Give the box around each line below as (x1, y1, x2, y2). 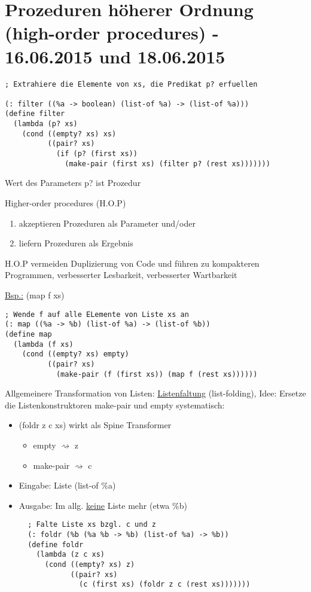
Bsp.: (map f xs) (5, 288, 65, 301)
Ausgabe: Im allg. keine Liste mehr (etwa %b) (19, 499, 187, 511)
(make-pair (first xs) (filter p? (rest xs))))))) (65, 159, 270, 168)
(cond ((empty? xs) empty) (22, 350, 129, 359)
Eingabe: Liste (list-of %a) (19, 479, 116, 492)
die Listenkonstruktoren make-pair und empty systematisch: (5, 398, 225, 411)
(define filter (5, 109, 65, 118)
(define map (5, 329, 52, 338)
